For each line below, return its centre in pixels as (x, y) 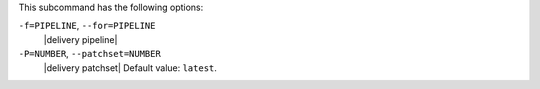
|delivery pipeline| (80, 39)
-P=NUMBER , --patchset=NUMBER (90, 54)
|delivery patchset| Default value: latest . (130, 67)
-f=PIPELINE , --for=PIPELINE (87, 26)
